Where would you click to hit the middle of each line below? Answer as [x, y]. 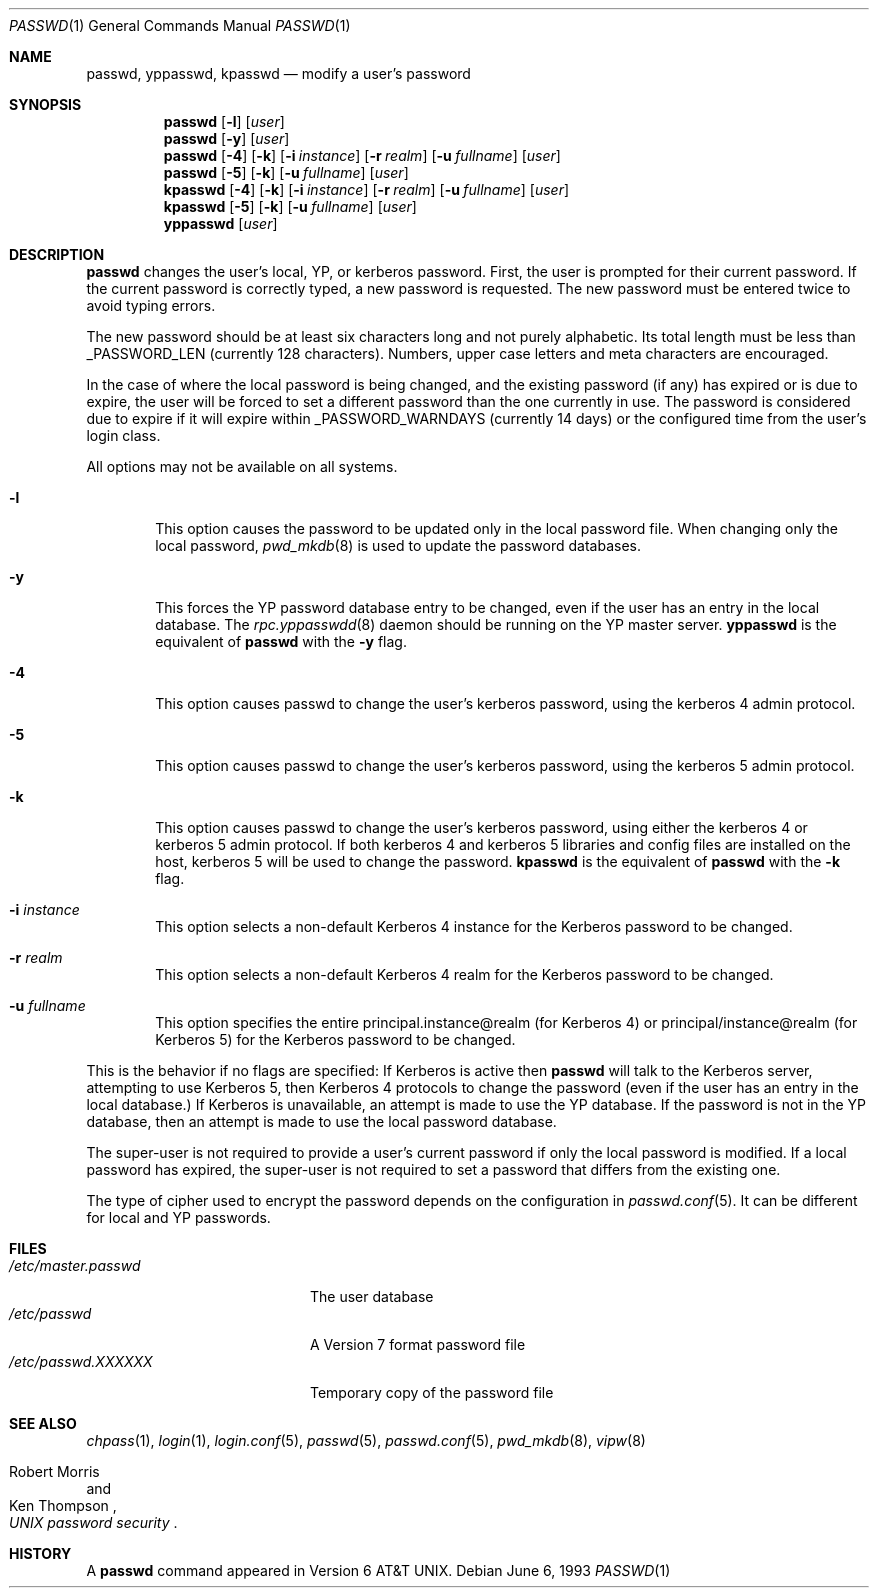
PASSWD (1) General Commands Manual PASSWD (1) [180, 25]
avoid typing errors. [151, 305]
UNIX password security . [93, 1522]
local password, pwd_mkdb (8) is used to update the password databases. [398, 545]
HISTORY [40, 1553]
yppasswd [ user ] [220, 223]
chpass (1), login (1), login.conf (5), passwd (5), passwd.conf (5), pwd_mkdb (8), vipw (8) [366, 1440]
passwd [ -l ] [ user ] [224, 121]
